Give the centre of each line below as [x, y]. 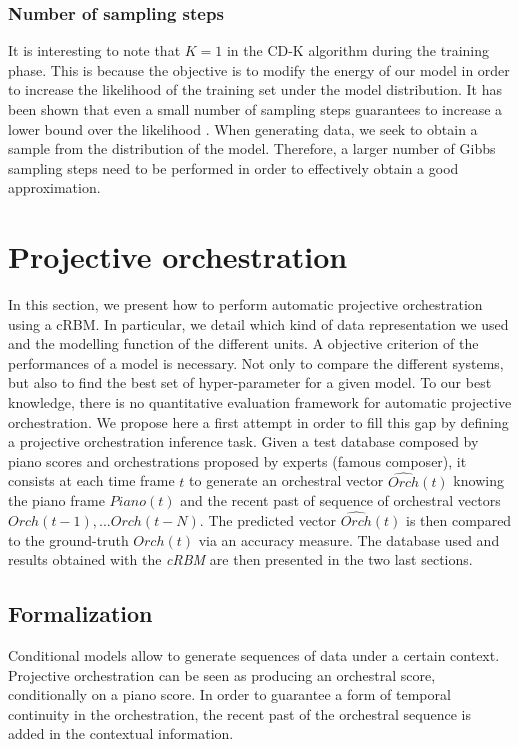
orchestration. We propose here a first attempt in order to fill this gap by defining [258, 421]
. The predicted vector [268, 520]
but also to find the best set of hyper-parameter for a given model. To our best [250, 382]
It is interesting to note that [94, 50]
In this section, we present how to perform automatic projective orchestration [245, 304]
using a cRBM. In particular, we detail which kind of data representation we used [258, 323]
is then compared [459, 520]
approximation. [54, 187]
